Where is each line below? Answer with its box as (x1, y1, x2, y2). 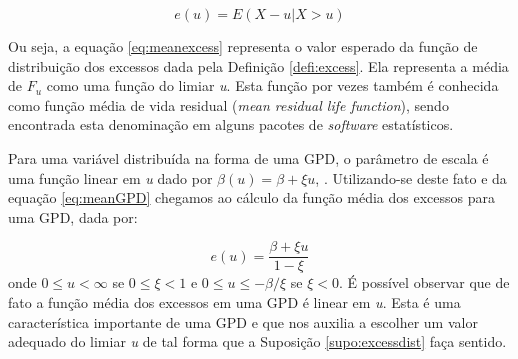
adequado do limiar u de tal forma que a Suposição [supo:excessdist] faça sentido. (8, 331, 507, 352)
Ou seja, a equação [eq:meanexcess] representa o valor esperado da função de (8, 36, 478, 56)
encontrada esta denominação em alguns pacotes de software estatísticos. (8, 114, 454, 135)
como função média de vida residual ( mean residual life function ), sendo (8, 94, 449, 115)
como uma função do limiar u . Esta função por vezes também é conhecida (46, 75, 499, 96)
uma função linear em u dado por (8, 167, 213, 188)
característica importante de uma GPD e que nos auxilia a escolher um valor (8, 311, 478, 332)
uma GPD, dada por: (8, 206, 138, 227)
